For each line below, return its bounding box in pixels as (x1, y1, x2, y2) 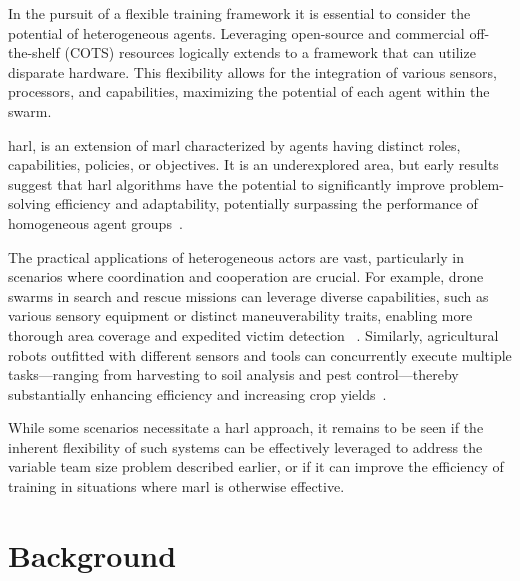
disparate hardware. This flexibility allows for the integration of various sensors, (8, 61, 497, 82)
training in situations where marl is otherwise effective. (8, 476, 345, 497)
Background (8, 534, 177, 575)
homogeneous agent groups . (8, 212, 183, 233)
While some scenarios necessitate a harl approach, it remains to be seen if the (8, 417, 484, 438)
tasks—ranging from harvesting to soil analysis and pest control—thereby (8, 364, 459, 385)
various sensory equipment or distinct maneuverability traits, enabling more (8, 305, 473, 326)
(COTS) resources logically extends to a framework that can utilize (64, 42, 476, 63)
